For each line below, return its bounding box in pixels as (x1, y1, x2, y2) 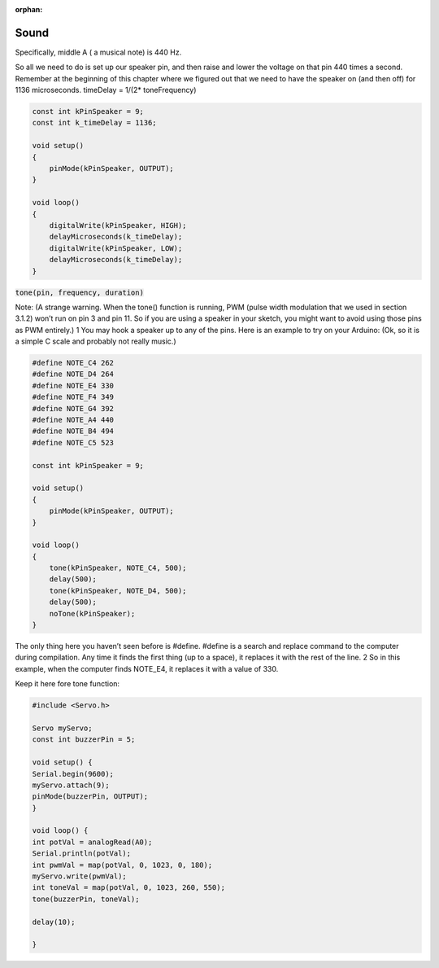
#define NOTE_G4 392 (32, 404, 114, 413)
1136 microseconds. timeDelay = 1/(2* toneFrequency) (15, 85, 197, 95)
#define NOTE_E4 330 (32, 381, 114, 390)
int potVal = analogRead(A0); (32, 837, 153, 847)
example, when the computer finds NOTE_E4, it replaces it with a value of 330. (15, 664, 279, 673)
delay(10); (32, 917, 76, 926)
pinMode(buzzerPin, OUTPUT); (32, 792, 149, 801)
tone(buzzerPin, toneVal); (32, 894, 140, 904)
